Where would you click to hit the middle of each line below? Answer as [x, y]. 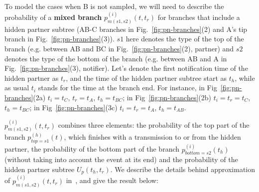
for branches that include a [199, 17]
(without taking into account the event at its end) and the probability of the [121, 159]
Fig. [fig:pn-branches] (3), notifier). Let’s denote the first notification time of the [126, 68]
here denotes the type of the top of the [185, 39]
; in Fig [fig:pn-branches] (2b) [167, 97]
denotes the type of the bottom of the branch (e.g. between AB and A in [116, 58]
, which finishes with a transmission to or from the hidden [152, 137]
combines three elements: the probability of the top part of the [154, 125]
